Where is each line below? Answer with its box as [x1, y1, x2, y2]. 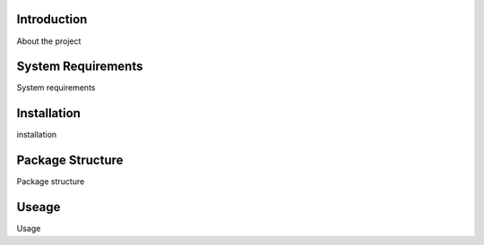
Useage [16, 199, 61, 215]
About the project [16, 36, 82, 46]
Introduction [16, 12, 88, 27]
